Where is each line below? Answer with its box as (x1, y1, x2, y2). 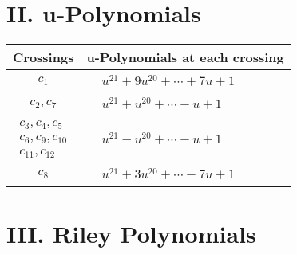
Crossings (13, 48, 74, 67)
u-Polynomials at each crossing (86, 48, 284, 67)
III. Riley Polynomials (6, 217, 256, 249)
